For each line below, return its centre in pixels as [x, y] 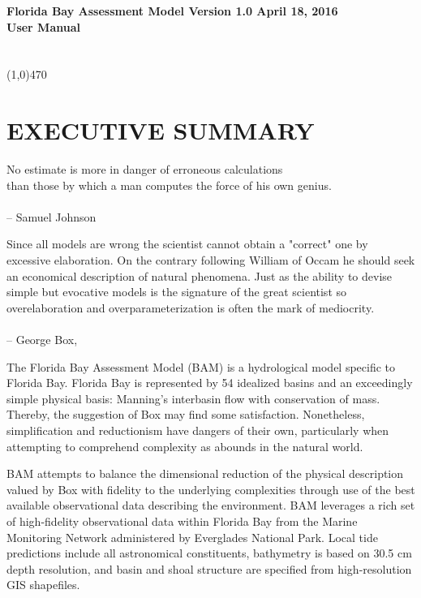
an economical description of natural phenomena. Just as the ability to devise [200, 275]
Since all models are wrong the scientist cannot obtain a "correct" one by [187, 244]
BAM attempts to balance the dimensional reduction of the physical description [205, 473]
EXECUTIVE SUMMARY [161, 130]
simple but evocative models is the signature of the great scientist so [177, 292]
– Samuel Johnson [52, 216]
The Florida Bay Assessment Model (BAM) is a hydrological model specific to [201, 366]
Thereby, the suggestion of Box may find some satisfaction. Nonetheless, [186, 414]
